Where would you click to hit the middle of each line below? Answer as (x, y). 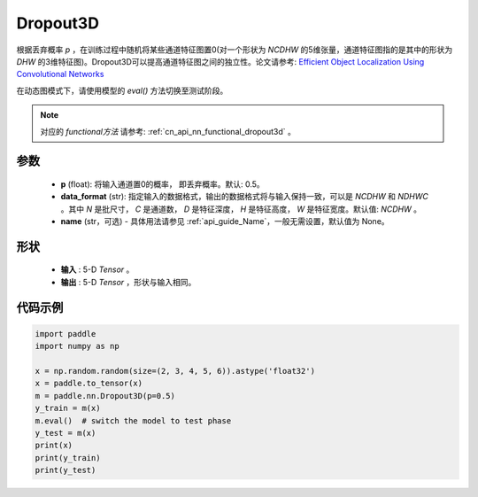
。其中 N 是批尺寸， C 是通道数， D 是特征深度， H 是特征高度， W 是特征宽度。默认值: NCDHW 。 (241, 209)
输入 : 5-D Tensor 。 (97, 269)
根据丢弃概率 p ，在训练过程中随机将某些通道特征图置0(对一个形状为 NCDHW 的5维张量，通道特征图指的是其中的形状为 (235, 50)
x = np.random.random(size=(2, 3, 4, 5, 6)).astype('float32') (175, 371)
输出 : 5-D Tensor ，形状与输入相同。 (128, 282)
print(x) (54, 446)
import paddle (66, 334)
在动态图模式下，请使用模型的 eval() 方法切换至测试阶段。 (122, 90)
